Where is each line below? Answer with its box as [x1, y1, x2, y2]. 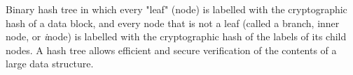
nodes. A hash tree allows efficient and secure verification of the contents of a [6, 42, 337, 57]
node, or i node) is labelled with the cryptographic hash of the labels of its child [6, 29, 347, 44]
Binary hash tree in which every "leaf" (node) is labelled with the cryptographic [6, 2, 347, 16]
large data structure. [6, 56, 94, 71]
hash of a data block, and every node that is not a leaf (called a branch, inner [6, 15, 340, 30]
